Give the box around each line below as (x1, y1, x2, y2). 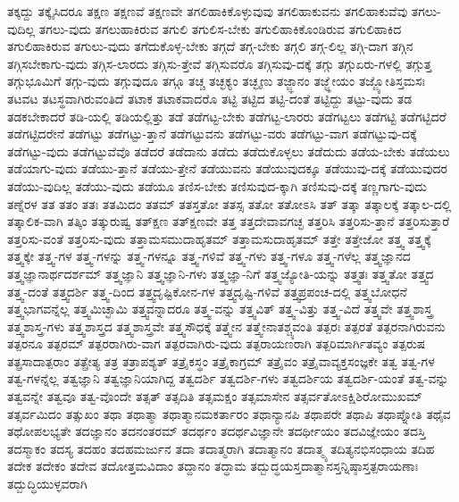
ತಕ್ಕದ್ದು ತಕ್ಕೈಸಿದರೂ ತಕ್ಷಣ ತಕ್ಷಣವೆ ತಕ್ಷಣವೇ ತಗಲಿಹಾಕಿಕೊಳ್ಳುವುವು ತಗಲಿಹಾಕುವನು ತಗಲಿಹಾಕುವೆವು (7, 2, 408, 20)
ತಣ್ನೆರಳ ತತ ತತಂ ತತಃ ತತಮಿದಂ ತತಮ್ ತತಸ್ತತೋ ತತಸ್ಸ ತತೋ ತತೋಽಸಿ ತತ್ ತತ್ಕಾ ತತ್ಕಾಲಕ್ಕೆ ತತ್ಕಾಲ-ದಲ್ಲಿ (7, 194, 452, 213)
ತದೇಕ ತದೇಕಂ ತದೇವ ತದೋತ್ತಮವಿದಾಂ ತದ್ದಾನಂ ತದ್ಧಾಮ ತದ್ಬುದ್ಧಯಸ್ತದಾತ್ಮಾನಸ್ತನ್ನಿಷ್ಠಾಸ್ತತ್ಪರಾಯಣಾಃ (7, 456, 419, 475)
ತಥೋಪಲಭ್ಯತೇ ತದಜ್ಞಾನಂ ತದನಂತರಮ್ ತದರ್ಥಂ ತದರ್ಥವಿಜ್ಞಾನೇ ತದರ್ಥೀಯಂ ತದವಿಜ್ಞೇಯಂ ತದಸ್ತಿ (7, 422, 426, 440)
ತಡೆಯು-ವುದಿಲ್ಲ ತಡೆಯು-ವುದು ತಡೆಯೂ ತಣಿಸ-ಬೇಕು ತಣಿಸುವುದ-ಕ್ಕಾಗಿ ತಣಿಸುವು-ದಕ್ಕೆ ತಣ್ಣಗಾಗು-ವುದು (7, 176, 427, 195)
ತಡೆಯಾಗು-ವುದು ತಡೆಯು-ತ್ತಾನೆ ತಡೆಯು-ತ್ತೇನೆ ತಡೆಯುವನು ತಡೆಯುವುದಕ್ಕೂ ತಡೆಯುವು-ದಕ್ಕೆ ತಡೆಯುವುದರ (7, 159, 447, 178)
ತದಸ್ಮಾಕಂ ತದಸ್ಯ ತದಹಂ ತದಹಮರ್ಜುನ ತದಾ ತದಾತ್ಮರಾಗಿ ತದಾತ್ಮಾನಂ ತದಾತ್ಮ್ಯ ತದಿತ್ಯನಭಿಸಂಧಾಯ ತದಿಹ (7, 439, 435, 457)
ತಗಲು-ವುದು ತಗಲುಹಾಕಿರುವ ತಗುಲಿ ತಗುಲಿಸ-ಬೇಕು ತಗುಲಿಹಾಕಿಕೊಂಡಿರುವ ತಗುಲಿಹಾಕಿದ (38, 19, 402, 38)
